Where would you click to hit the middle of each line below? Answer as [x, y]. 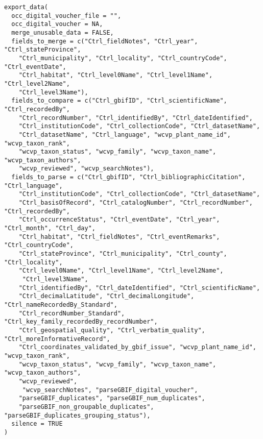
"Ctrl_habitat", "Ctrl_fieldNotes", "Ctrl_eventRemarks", [119, 237]
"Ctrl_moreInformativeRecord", [57, 339]
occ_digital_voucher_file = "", [66, 16]
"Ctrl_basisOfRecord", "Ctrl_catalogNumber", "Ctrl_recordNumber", [136, 203]
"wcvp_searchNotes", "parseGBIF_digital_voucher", [110, 390]
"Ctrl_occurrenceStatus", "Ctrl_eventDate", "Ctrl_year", [119, 220]
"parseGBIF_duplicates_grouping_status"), [77, 415]
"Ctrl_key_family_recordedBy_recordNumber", [81, 322]
